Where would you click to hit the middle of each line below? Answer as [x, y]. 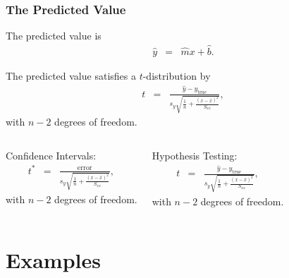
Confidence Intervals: [51, 155]
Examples [53, 259]
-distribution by [177, 76]
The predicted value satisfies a [71, 76]
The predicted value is [54, 36]
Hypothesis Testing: [195, 155]
